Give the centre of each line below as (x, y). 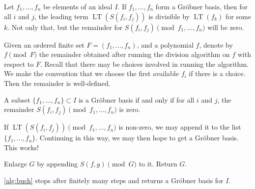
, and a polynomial (165, 44)
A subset (17, 99)
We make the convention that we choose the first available (91, 73)
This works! (21, 147)
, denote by (216, 44)
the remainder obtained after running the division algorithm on (134, 54)
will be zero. (226, 27)
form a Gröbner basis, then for (201, 6)
